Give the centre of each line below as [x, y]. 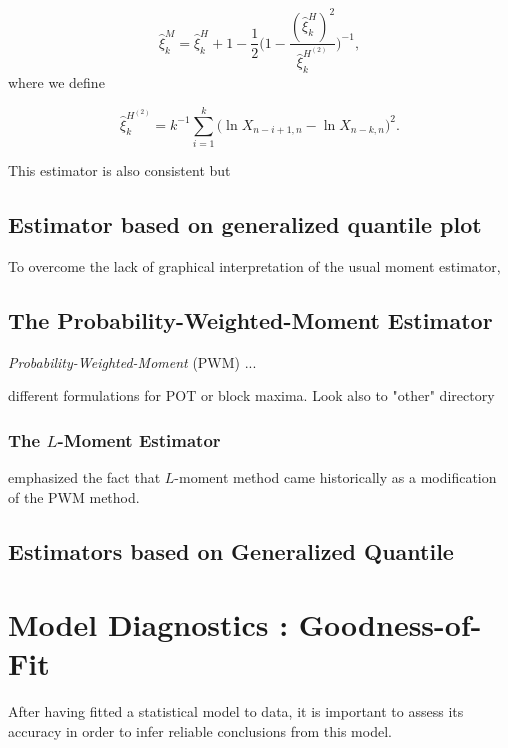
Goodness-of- [390, 624]
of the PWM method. [74, 496]
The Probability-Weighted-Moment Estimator [250, 319]
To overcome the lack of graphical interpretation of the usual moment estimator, [254, 265]
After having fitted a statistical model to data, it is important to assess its [236, 711]
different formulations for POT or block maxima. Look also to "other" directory [251, 395]
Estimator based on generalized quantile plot [245, 223]
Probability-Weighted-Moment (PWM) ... [132, 361]
